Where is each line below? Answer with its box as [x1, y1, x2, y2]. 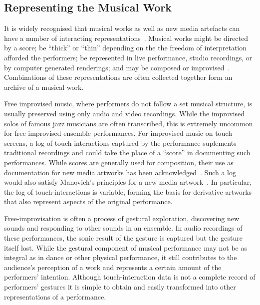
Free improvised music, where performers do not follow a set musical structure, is [4, 98, 253, 109]
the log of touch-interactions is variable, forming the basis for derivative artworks [4, 186, 252, 197]
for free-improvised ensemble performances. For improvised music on [4, 128, 213, 138]
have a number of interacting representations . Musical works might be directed [4, 32, 248, 43]
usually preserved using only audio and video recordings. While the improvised [4, 108, 245, 118]
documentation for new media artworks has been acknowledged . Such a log [4, 167, 236, 177]
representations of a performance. [4, 291, 106, 302]
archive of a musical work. [4, 81, 84, 92]
